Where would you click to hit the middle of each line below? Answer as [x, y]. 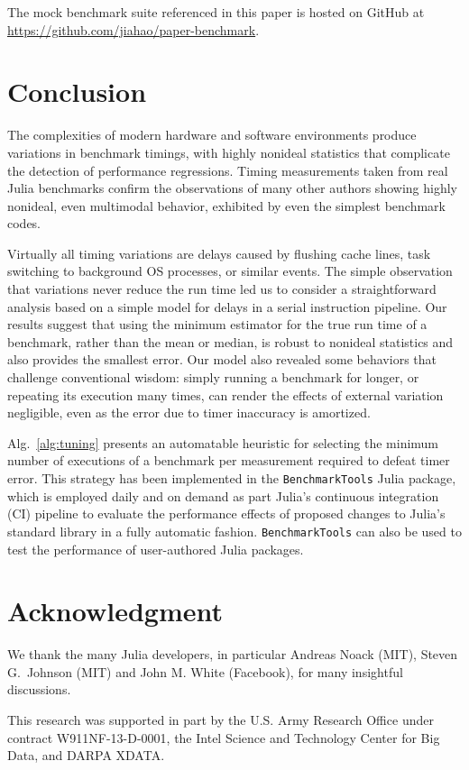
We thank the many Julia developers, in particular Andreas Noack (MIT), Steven [233, 654]
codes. [24, 223]
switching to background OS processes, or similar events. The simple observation [230, 271]
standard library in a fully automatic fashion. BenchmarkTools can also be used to [234, 531]
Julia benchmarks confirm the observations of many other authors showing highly [232, 188]
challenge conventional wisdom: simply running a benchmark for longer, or [213, 377]
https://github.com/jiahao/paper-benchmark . [133, 29]
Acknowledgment [115, 611]
